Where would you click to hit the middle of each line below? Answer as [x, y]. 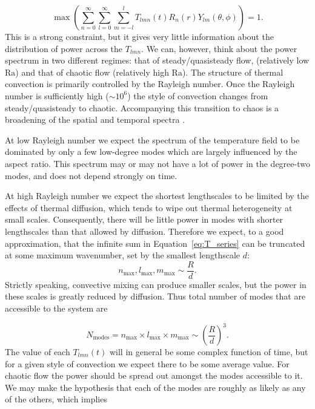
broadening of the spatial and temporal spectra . [95, 119]
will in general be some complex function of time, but [209, 352]
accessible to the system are [56, 308]
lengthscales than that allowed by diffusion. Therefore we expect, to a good [144, 231]
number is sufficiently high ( [57, 95]
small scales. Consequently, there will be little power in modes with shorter [144, 219]
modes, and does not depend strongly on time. [91, 175]
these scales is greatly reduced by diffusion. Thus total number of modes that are [155, 296]
